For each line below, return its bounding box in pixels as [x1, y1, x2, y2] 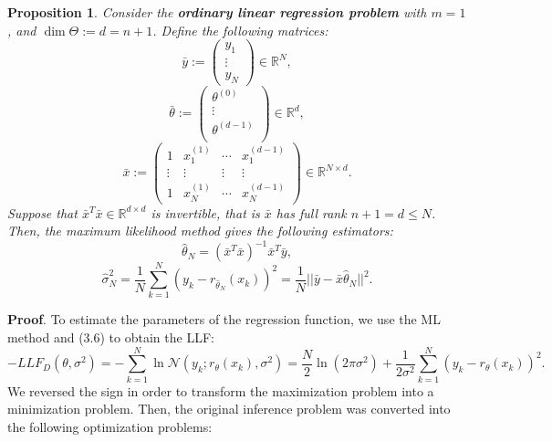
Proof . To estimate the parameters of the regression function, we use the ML [7, 310, 441, 329]
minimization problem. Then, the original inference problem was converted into [7, 399, 451, 418]
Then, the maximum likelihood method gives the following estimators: [7, 221, 393, 240]
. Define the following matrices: [152, 20, 328, 39]
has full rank [276, 203, 347, 222]
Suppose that [7, 203, 78, 222]
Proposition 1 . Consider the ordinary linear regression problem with [7, 3, 427, 21]
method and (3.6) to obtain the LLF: [7, 328, 214, 347]
